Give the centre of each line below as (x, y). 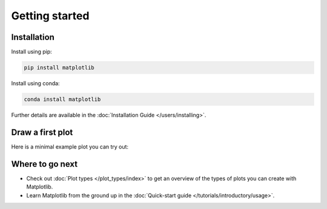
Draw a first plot (42, 132)
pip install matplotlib (59, 68)
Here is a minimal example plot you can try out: (70, 146)
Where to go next (45, 164)
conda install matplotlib (62, 99)
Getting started (50, 16)
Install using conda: (35, 83)
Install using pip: (32, 52)
